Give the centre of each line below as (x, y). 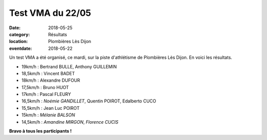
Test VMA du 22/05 (50, 13)
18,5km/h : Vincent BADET (48, 73)
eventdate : (21, 48)
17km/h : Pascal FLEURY (46, 94)
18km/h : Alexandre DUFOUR (51, 80)
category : (20, 34)
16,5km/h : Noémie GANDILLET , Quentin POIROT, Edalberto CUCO (89, 101)
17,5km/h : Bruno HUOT (45, 87)
